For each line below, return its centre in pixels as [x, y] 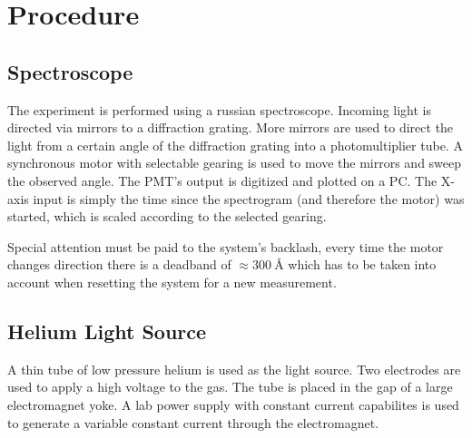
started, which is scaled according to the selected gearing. [167, 216]
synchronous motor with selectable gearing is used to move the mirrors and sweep [235, 163]
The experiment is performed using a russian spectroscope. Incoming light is [219, 109]
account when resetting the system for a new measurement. [172, 282]
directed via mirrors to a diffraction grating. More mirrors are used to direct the [231, 127]
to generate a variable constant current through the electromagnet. [193, 422]
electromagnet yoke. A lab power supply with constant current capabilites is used [233, 404]
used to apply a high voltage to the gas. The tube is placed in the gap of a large [230, 387]
